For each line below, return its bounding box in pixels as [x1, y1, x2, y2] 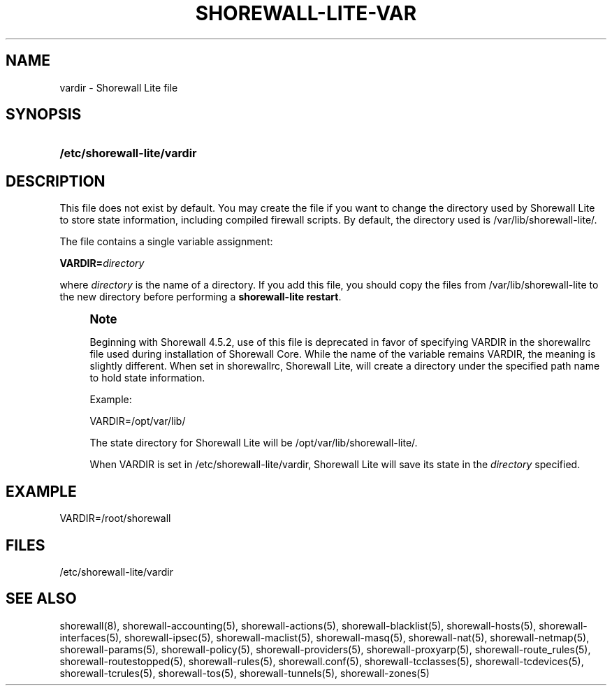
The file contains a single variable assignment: [59, 235, 273, 248]
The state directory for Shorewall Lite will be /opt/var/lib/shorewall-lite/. [89, 437, 418, 449]
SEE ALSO [6, 590, 77, 608]
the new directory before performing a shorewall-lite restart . [59, 291, 342, 303]
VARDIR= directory [59, 257, 145, 270]
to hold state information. [89, 372, 205, 384]
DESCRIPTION [6, 172, 105, 190]
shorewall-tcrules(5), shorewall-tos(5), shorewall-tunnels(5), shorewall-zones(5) [59, 667, 430, 679]
